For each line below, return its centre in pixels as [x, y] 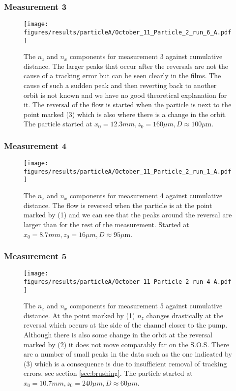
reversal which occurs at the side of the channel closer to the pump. [126, 325]
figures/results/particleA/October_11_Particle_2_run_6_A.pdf [128, 32]
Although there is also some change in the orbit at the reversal [118, 335]
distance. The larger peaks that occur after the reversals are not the [126, 66]
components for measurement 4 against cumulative [146, 195]
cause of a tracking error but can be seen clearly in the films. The [122, 75]
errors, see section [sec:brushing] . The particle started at [108, 373]
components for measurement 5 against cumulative [146, 306]
